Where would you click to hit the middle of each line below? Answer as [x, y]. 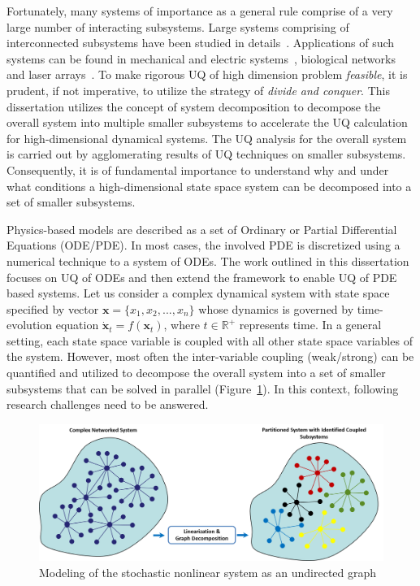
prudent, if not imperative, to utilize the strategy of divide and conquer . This [198, 90]
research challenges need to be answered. [108, 404]
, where [182, 325]
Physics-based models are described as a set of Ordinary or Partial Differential [202, 229]
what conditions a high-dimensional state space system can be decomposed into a [209, 186]
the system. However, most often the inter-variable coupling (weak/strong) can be [210, 356]
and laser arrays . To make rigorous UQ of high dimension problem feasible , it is [207, 74]
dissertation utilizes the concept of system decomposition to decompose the [194, 106]
